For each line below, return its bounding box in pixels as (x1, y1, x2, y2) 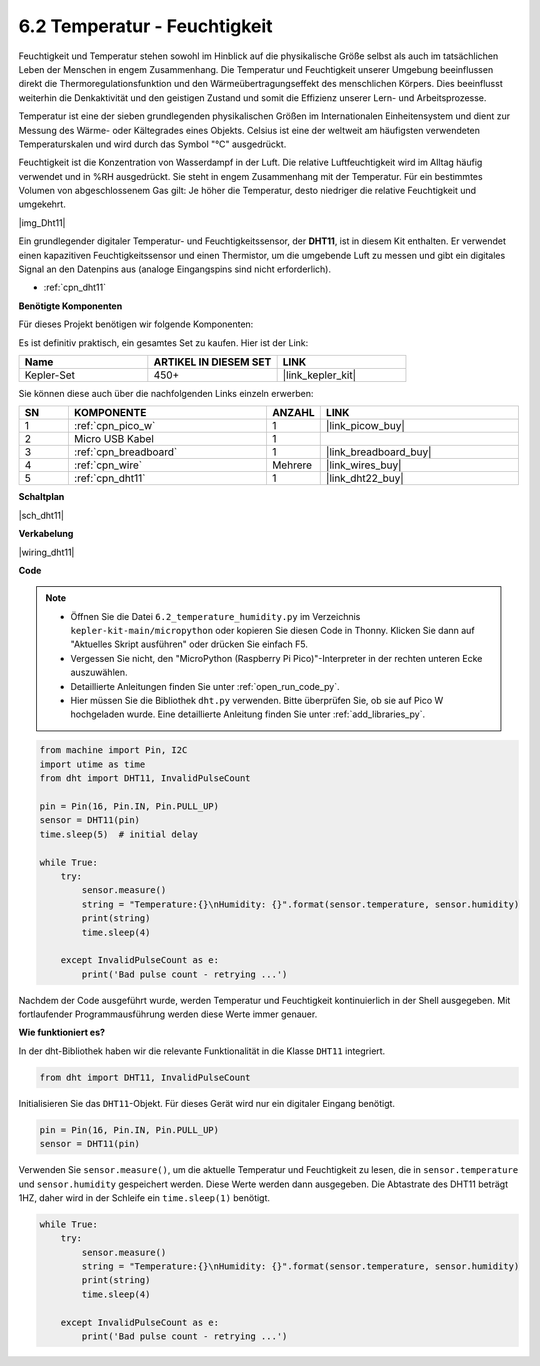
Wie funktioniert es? (18, 1026, 105, 1039)
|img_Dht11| (18, 216, 66, 229)
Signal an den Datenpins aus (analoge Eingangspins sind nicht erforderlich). (18, 263, 332, 275)
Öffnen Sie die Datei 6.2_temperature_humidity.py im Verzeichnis (70, 610, 361, 622)
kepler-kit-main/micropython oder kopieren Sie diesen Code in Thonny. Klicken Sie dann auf (70, 625, 475, 637)
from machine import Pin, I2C (39, 745, 188, 756)
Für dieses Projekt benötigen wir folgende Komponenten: (18, 318, 254, 330)
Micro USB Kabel (73, 432, 155, 446)
